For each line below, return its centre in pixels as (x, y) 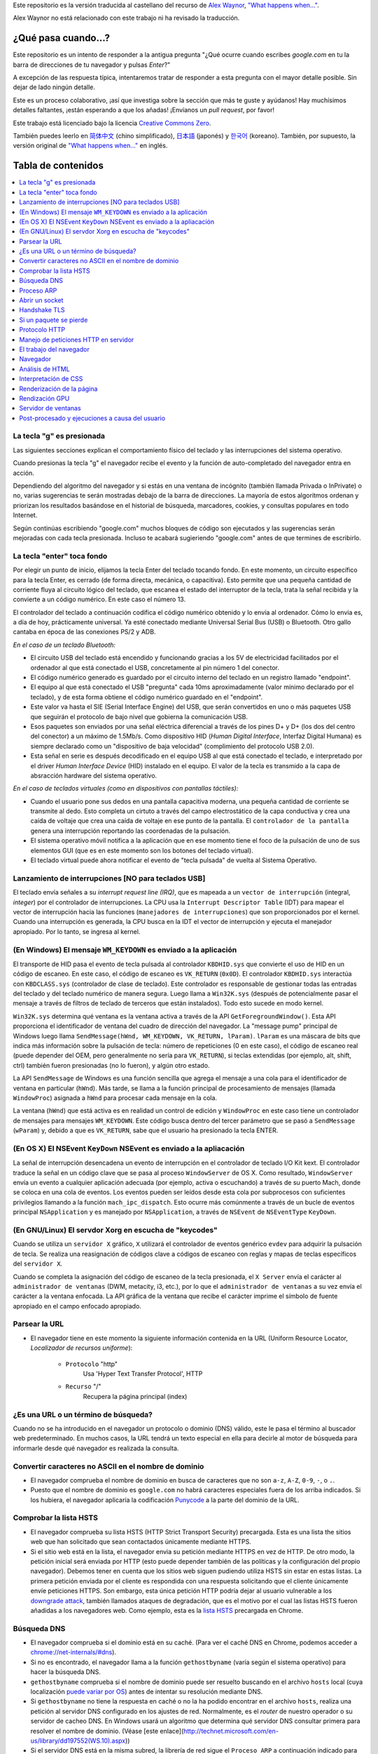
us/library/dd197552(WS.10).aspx (78, 1741)
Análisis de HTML (44, 369)
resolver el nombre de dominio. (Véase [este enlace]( (107, 1731)
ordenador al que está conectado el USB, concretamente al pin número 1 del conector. (155, 667)
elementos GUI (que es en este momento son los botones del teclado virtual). (142, 850)
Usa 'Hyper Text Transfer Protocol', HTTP (143, 1374)
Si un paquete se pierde (54, 320)
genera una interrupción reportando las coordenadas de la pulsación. (131, 831)
